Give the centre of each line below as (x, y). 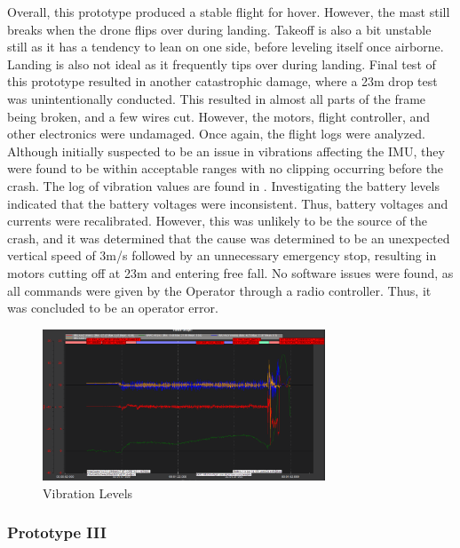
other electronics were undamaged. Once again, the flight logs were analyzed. (216, 134)
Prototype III (57, 532)
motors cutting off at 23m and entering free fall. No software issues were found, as (230, 272)
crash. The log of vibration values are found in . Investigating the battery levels (223, 185)
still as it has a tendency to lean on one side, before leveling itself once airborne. (226, 47)
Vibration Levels (88, 492)
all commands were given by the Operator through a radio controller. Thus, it (219, 290)
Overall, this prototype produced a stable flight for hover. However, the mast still (229, 12)
